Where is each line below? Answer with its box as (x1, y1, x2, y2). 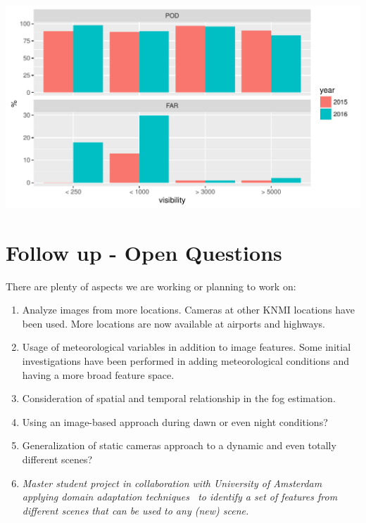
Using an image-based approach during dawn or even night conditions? (22, 414, 328, 429)
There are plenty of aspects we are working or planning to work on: (6, 278, 296, 293)
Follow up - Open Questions (6, 238, 282, 266)
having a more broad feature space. (22, 367, 175, 382)
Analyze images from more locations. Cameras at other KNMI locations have (22, 302, 355, 317)
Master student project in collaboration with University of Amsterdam (22, 475, 322, 490)
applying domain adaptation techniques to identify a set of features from (22, 489, 338, 504)
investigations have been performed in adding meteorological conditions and (22, 354, 350, 368)
